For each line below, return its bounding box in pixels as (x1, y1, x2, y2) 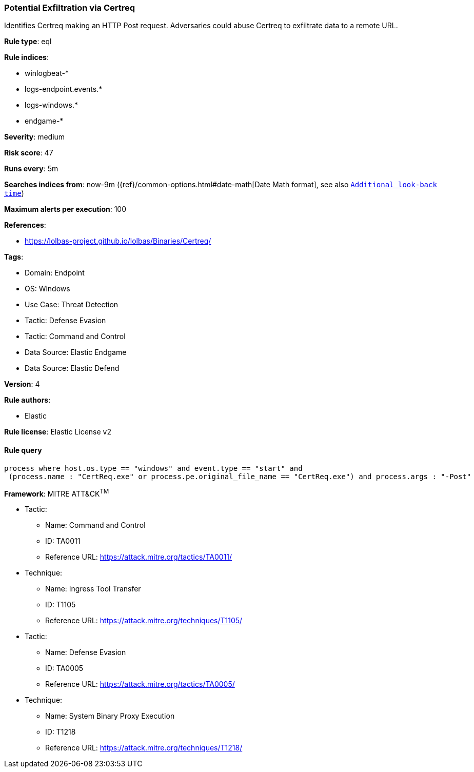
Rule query (4, 445, 42, 454)
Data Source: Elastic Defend (25, 364, 120, 373)
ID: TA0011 (45, 537, 81, 546)
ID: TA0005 (45, 664, 84, 673)
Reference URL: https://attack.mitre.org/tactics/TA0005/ (45, 680, 235, 689)
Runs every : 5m (4, 164, 58, 173)
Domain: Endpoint (25, 268, 85, 278)
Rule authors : (4, 395, 51, 405)
